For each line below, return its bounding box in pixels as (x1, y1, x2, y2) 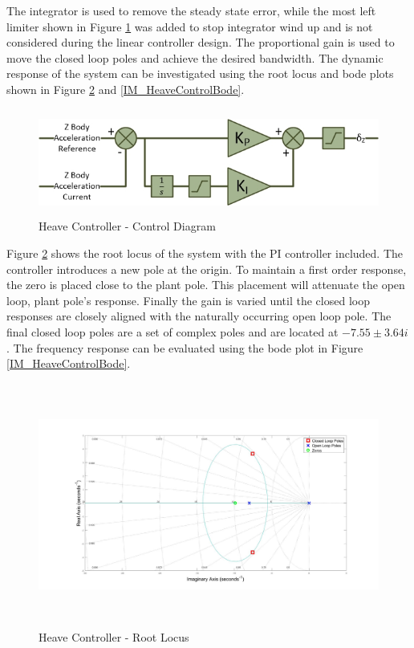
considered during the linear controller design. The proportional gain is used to (6, 34, 395, 51)
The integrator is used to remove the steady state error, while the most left (6, 2, 376, 18)
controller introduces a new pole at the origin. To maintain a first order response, (6, 260, 407, 277)
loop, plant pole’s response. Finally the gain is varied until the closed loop (6, 291, 370, 308)
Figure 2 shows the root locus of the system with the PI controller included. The (6, 245, 404, 262)
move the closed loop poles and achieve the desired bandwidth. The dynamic (6, 49, 384, 66)
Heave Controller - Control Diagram (39, 218, 216, 234)
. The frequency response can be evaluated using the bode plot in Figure (6, 339, 363, 356)
